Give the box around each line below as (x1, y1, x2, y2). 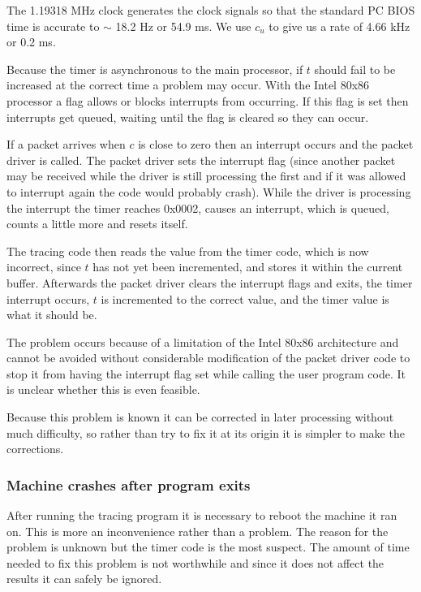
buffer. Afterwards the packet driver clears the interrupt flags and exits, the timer (6, 274, 413, 291)
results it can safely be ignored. (6, 570, 162, 587)
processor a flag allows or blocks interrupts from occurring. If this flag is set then (6, 92, 409, 109)
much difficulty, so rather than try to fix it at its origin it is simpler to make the (6, 424, 405, 441)
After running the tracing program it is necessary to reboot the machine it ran (6, 507, 397, 524)
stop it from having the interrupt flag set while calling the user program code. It (6, 365, 406, 382)
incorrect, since (6, 258, 81, 275)
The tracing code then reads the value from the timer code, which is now (6, 242, 369, 259)
